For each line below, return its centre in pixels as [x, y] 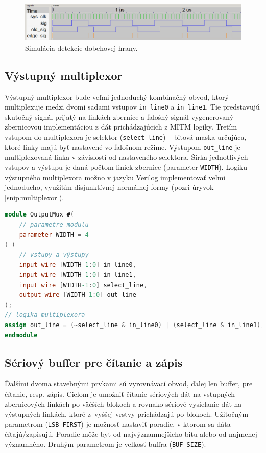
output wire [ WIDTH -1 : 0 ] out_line [78, 295]
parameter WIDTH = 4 [54, 235]
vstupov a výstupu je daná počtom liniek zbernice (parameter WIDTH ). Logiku [126, 167]
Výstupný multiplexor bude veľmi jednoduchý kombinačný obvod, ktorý [117, 96]
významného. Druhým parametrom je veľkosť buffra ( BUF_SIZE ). [105, 444]
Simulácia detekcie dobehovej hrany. [81, 47]
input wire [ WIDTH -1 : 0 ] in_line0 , [78, 265]
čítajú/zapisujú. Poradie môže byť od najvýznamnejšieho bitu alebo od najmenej [131, 434]
